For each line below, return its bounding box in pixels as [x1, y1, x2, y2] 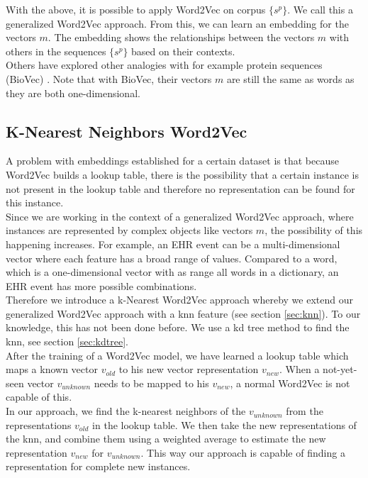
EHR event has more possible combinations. [6, 278, 197, 293]
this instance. [6, 195, 64, 210]
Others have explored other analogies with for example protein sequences [6, 57, 323, 72]
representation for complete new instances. [6, 459, 191, 474]
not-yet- [323, 362, 357, 377]
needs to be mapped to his [94, 375, 209, 390]
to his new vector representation [118, 362, 259, 377]
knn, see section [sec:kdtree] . [6, 334, 128, 349]
